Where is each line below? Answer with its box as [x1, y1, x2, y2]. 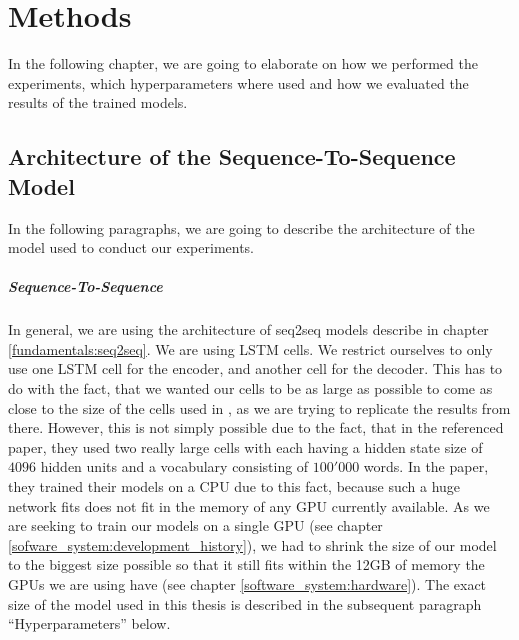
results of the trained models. [8, 92, 188, 113]
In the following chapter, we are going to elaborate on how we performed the [8, 53, 478, 74]
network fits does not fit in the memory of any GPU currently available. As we [8, 495, 490, 516]
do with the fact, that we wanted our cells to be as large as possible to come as [8, 378, 493, 399]
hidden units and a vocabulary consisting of [40, 456, 309, 477]
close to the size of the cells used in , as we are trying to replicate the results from [8, 397, 511, 418]
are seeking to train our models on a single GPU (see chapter [8, 515, 383, 536]
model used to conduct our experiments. [8, 237, 255, 258]
